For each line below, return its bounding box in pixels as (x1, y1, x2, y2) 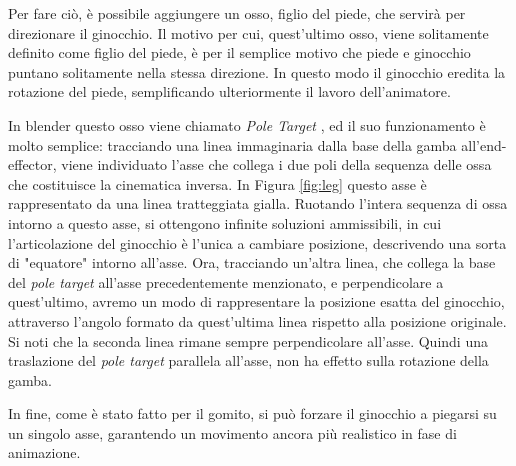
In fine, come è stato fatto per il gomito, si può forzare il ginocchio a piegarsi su (8, 403, 497, 424)
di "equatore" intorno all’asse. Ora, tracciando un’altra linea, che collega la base (8, 252, 496, 273)
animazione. (8, 442, 81, 463)
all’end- (461, 134, 507, 155)
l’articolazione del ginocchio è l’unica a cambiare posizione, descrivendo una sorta (8, 232, 507, 253)
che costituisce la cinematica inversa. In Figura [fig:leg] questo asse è (8, 173, 427, 194)
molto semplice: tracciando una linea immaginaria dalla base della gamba (8, 134, 457, 155)
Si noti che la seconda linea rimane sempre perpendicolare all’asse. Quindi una (8, 330, 488, 351)
